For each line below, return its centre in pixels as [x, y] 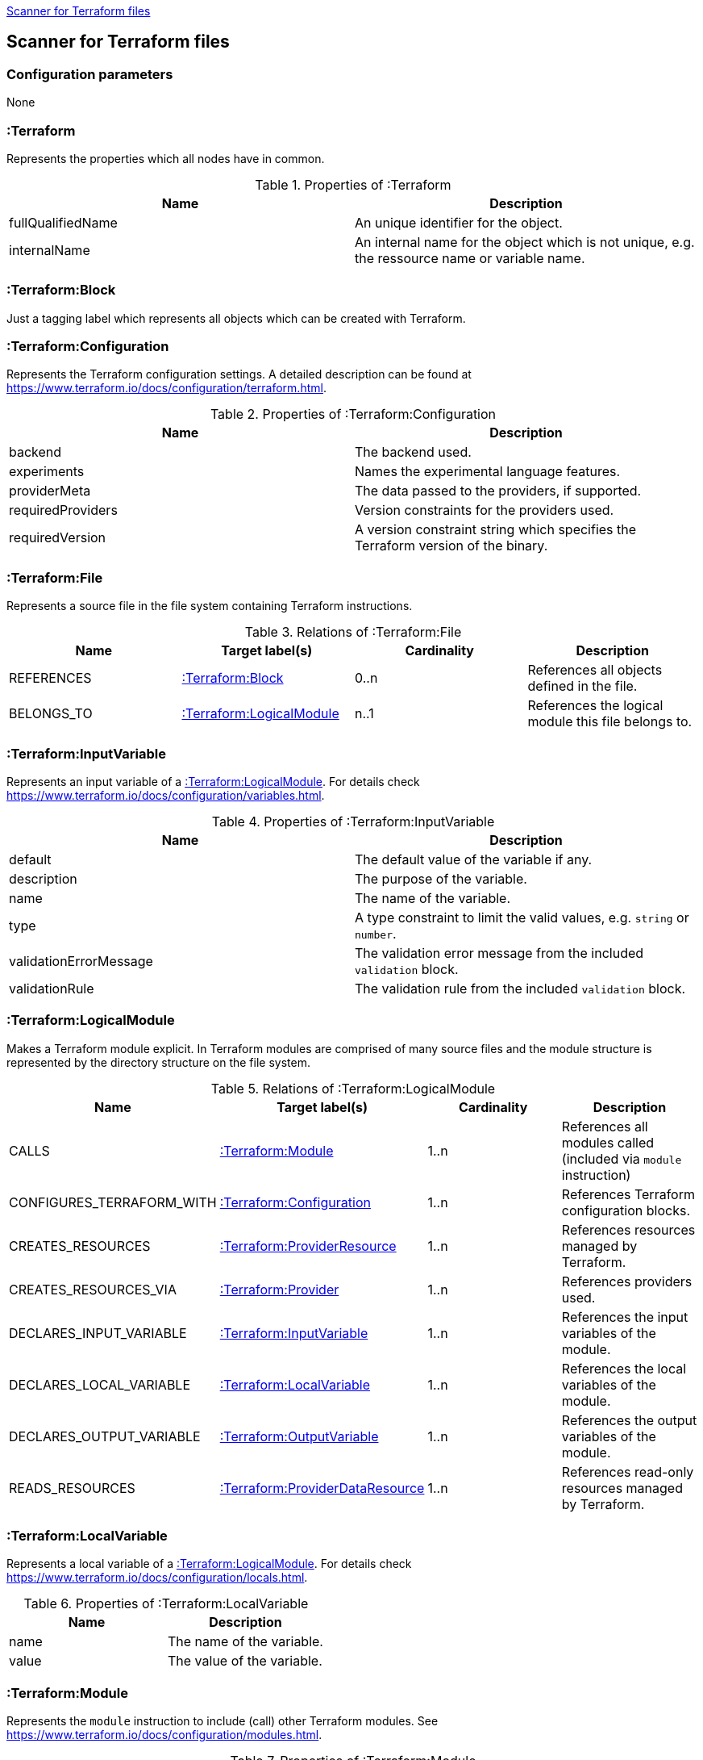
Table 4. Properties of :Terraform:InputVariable [353, 821]
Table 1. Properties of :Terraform [353, 184]
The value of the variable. [245, 1661]
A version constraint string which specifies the [496, 530]
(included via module [622, 1158]
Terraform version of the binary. [451, 546]
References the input [625, 1317]
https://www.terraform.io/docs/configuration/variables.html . [166, 795]
